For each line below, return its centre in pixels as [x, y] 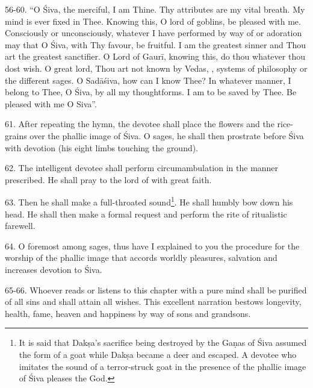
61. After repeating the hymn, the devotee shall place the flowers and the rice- [149, 124]
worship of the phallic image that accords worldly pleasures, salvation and [141, 258]
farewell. [20, 226]
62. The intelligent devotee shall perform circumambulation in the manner [142, 168]
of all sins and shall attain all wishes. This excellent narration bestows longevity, [153, 302]
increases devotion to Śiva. [54, 269]
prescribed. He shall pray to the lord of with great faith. [108, 179]
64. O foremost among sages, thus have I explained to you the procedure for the [152, 246]
